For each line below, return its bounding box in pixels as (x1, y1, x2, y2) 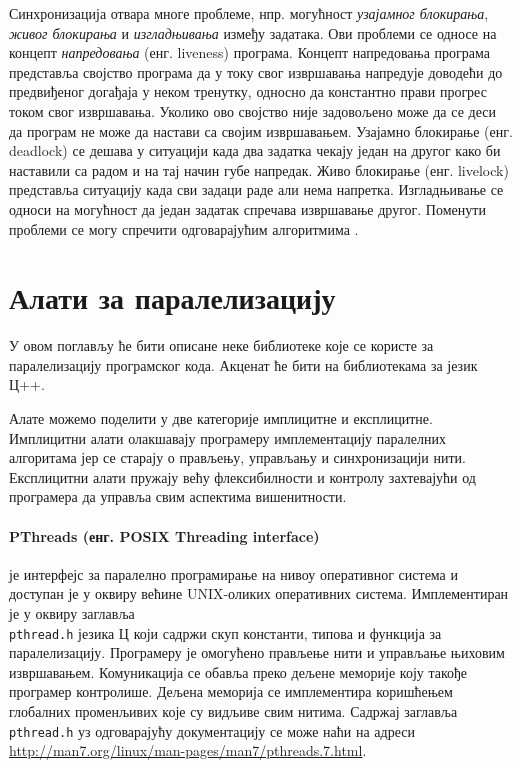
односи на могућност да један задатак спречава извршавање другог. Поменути (9, 198, 486, 219)
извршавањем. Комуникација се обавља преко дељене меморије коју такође (9, 661, 468, 682)
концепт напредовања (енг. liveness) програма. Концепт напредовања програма (9, 42, 490, 63)
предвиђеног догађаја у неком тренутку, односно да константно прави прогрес (9, 81, 487, 102)
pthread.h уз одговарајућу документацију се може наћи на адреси (9, 720, 415, 741)
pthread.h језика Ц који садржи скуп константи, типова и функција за (9, 622, 442, 643)
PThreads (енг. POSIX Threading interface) (9, 525, 320, 546)
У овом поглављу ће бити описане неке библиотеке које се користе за (9, 335, 434, 356)
